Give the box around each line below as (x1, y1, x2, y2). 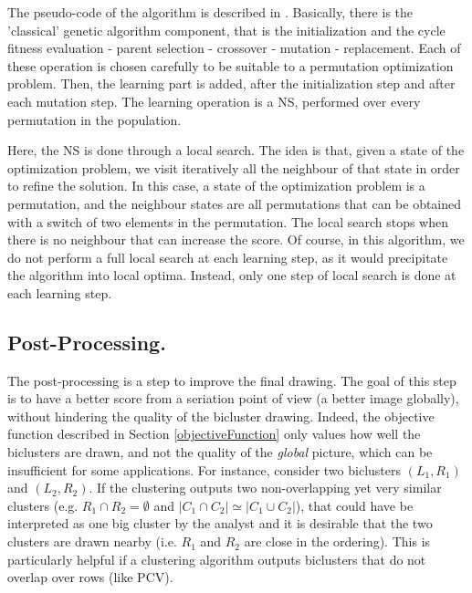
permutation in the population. (7, 109, 182, 129)
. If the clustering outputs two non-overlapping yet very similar (89, 478, 442, 497)
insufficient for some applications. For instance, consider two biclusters (7, 460, 401, 479)
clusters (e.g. (7, 495, 79, 515)
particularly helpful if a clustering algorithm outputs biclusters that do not (7, 549, 426, 568)
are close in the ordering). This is (244, 532, 431, 551)
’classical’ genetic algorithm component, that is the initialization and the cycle (7, 20, 446, 39)
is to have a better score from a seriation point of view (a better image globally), (7, 389, 459, 408)
